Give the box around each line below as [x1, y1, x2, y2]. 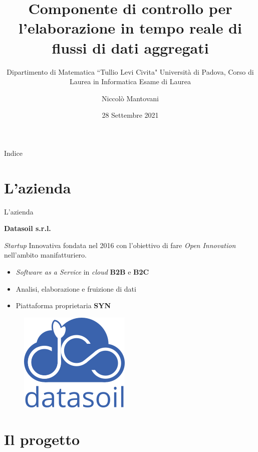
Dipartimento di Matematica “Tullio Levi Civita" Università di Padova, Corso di [7, 66, 254, 77]
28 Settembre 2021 [102, 110, 159, 120]
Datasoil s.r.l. [4, 223, 51, 234]
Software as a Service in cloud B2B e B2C [16, 266, 149, 277]
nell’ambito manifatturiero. [4, 250, 87, 260]
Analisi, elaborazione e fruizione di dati [16, 283, 136, 294]
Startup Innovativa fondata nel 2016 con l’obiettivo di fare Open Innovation [4, 240, 236, 250]
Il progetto [4, 428, 80, 449]
